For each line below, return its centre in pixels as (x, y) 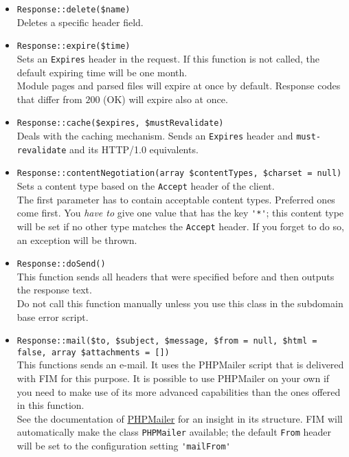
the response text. (54, 290)
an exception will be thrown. (77, 239)
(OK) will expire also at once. (166, 99)
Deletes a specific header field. (80, 22)
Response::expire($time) (74, 46)
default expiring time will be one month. (102, 72)
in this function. (50, 405)
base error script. (53, 316)
